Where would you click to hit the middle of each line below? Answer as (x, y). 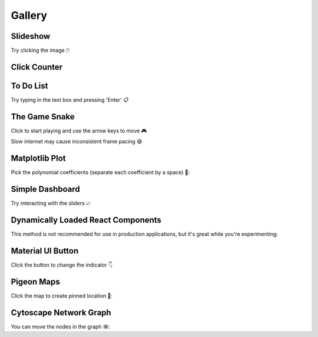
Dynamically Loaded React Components (86, 220)
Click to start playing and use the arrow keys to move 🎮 (79, 131)
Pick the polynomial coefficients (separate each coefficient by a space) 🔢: (100, 172)
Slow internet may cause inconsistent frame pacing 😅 (77, 142)
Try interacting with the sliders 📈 (51, 203)
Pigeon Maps (35, 281)
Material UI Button (45, 251)
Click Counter (37, 67)
